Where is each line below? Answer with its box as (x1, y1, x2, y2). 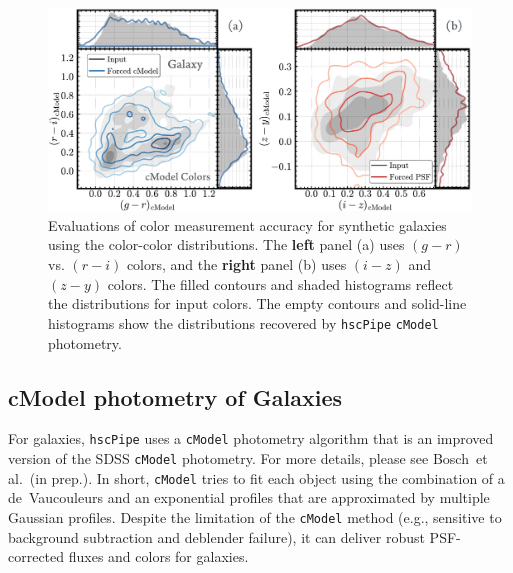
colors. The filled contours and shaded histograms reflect (107, 273, 454, 294)
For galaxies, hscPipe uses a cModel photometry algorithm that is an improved (8, 428, 494, 449)
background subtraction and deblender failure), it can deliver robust (8, 526, 425, 547)
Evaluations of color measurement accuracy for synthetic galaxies (48, 214, 447, 235)
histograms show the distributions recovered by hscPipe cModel (48, 312, 439, 333)
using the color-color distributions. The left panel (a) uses (48, 234, 405, 255)
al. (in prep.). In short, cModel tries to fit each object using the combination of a (8, 467, 505, 488)
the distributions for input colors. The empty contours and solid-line (48, 293, 467, 314)
